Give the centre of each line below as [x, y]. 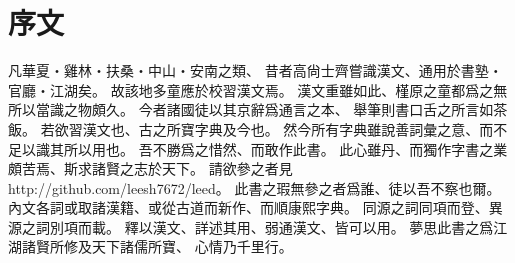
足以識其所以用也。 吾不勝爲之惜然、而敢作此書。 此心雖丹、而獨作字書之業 [258, 148]
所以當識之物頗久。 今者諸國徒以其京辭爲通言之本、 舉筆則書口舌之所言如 [251, 109]
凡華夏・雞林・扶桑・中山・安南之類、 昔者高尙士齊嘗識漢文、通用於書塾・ [255, 70]
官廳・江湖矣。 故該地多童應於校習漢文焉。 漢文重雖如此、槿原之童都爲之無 [258, 89]
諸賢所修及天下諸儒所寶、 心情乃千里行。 [157, 246]
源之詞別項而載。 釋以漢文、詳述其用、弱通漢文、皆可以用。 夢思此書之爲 [251, 226]
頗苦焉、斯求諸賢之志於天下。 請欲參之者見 [150, 168]
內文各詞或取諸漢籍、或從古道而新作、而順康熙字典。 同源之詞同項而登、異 [255, 207]
